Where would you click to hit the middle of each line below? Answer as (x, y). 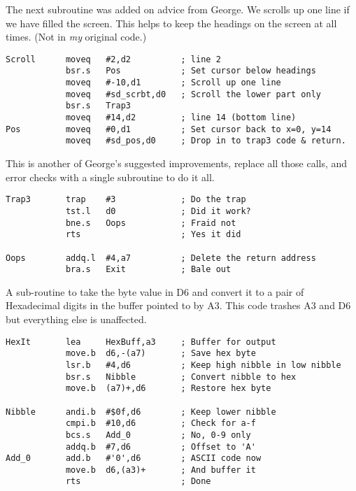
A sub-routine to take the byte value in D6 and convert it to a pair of (155, 291)
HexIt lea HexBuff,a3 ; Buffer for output (141, 342)
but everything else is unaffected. (76, 319)
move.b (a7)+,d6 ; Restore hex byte (168, 389)
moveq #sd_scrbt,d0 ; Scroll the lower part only (193, 94)
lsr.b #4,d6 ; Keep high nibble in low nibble (203, 365)
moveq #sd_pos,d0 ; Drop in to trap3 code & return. (206, 141)
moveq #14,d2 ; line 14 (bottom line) (181, 118)
